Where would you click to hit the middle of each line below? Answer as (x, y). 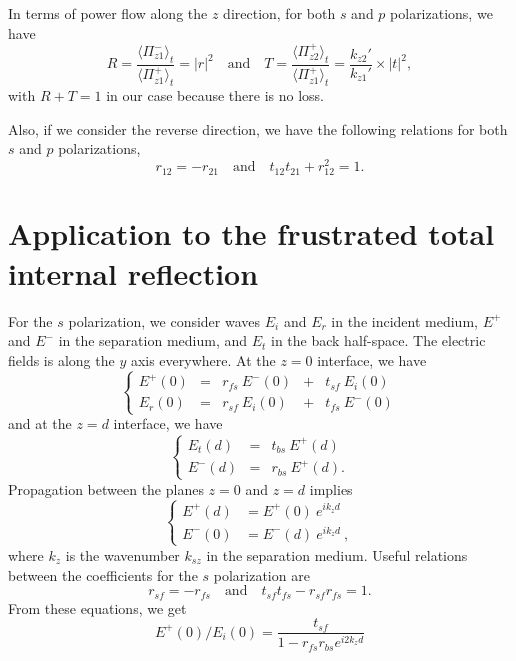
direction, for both (279, 13)
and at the (40, 423)
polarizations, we (441, 13)
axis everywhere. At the (203, 359)
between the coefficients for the (103, 574)
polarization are (261, 574)
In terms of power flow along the (108, 13)
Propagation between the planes (106, 488)
